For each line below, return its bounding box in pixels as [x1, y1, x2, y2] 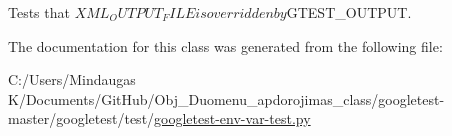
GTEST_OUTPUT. [286, 2, 412, 22]
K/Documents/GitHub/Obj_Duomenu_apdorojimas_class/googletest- [8, 88, 445, 109]
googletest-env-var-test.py [154, 108, 311, 129]
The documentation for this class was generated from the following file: [8, 35, 443, 56]
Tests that [8, 2, 70, 22]
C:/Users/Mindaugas [8, 69, 136, 90]
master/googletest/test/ [8, 108, 155, 129]
